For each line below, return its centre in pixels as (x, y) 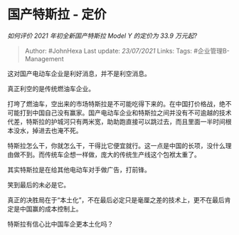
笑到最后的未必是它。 (38, 184)
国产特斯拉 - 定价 (57, 15)
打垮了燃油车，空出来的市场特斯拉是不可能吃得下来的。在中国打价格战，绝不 (119, 103)
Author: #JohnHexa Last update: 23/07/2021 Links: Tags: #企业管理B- (127, 51)
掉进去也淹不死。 (57, 130)
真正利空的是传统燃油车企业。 (51, 88)
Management (44, 58)
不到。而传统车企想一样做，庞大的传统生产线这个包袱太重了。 (110, 155)
